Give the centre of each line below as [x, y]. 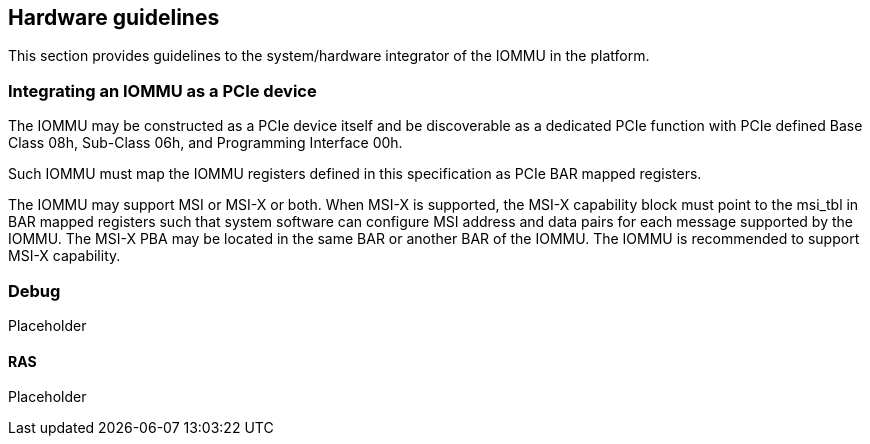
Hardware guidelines [114, 17]
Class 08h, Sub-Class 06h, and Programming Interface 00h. [205, 143]
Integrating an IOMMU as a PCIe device [162, 90]
